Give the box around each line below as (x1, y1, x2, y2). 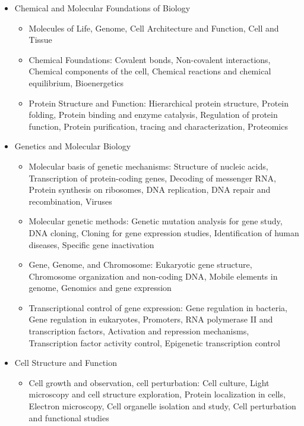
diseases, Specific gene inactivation (28, 238, 154, 250)
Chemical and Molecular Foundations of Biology (14, 2, 191, 14)
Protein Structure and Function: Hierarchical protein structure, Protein (28, 96, 289, 109)
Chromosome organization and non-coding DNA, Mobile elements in (28, 270, 278, 282)
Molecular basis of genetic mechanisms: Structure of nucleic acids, (28, 159, 268, 172)
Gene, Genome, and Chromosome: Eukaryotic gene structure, (28, 258, 252, 271)
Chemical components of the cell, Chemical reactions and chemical (28, 65, 271, 77)
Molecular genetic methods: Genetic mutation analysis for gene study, (28, 215, 283, 227)
